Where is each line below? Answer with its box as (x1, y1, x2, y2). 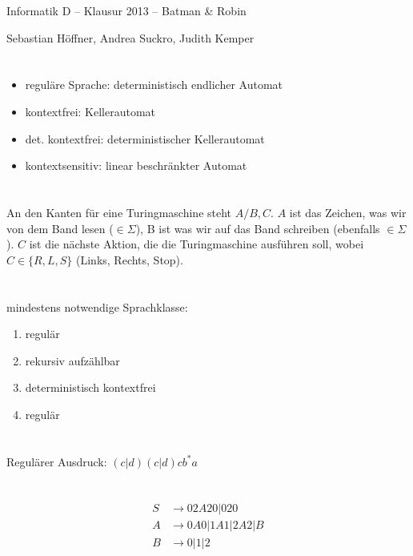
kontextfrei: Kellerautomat (25, 103, 156, 119)
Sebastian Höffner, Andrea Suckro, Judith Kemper (6, 29, 255, 46)
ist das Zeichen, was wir (289, 203, 407, 220)
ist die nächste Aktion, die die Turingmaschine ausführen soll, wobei (29, 236, 364, 252)
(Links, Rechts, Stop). (76, 251, 183, 268)
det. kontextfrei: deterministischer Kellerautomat (25, 130, 265, 147)
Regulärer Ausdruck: (6, 453, 107, 469)
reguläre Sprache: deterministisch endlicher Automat (25, 76, 283, 93)
